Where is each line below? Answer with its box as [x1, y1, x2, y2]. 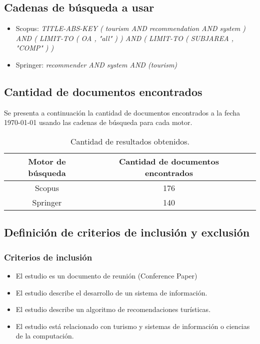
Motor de [28, 155, 66, 167]
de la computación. [15, 330, 74, 341]
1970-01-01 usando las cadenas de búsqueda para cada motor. [4, 117, 192, 127]
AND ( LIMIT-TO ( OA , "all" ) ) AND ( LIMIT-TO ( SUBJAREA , [15, 32, 233, 43]
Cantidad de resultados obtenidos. [70, 135, 190, 147]
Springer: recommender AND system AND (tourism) [15, 59, 177, 69]
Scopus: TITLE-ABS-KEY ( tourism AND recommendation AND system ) [15, 23, 246, 33]
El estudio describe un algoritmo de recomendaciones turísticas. [15, 304, 211, 314]
